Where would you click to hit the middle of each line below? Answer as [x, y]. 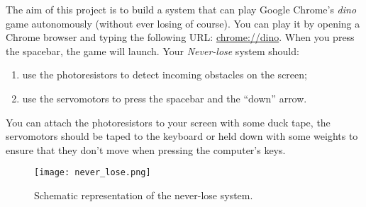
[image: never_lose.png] [93, 173]
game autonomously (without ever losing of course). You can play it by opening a [183, 23]
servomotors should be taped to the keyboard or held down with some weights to [182, 136]
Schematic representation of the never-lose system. [144, 195]
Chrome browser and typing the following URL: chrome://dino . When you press [180, 37]
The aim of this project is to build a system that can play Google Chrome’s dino [181, 9]
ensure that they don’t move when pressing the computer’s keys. [146, 149]
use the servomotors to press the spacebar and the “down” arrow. [165, 98]
